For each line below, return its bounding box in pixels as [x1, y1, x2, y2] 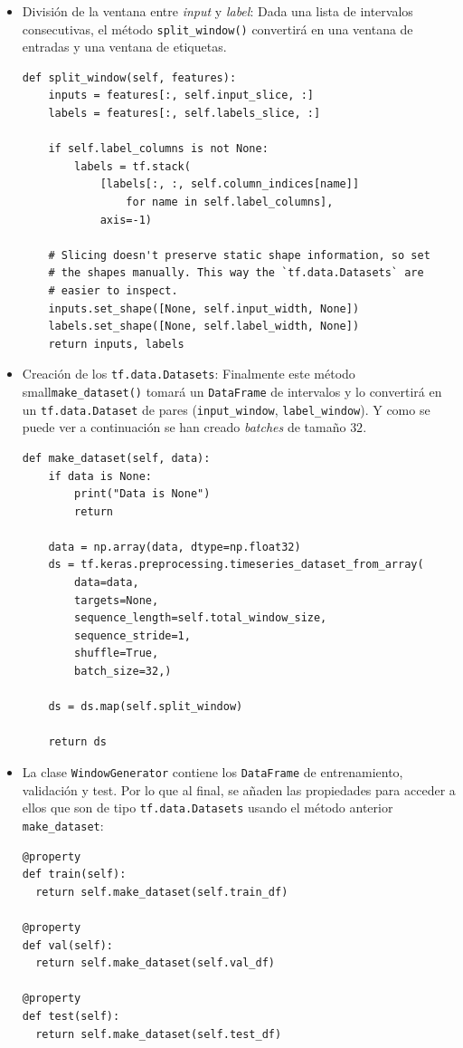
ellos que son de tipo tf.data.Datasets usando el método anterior [22, 798, 393, 817]
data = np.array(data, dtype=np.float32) [48, 540, 301, 553]
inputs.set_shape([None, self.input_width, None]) [48, 302, 360, 315]
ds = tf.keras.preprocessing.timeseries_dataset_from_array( [48, 558, 424, 572]
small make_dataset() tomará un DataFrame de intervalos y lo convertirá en [22, 382, 442, 400]
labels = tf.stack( [74, 159, 191, 173]
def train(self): [22, 868, 127, 881]
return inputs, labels [48, 337, 184, 351]
